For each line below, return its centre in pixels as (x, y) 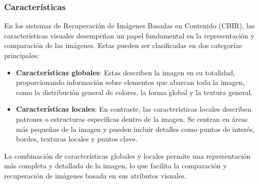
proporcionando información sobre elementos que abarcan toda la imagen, (130, 82)
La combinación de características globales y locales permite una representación (127, 155)
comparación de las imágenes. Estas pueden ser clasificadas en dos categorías (123, 45)
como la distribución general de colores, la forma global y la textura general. (134, 92)
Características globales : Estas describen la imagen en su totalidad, (125, 72)
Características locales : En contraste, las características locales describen (134, 109)
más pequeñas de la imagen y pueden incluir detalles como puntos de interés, (135, 129)
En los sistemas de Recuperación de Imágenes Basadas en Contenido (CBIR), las (129, 26)
